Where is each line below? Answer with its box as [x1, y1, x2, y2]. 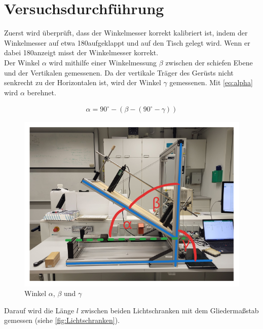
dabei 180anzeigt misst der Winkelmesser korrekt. [4, 47, 159, 58]
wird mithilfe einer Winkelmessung [49, 57, 157, 67]
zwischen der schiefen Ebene [165, 57, 253, 67]
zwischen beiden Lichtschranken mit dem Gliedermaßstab [81, 305, 259, 315]
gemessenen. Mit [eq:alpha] [169, 77, 253, 88]
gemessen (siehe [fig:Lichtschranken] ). [4, 315, 120, 325]
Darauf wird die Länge [4, 305, 74, 315]
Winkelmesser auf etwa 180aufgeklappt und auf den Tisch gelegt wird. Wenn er [4, 37, 250, 48]
